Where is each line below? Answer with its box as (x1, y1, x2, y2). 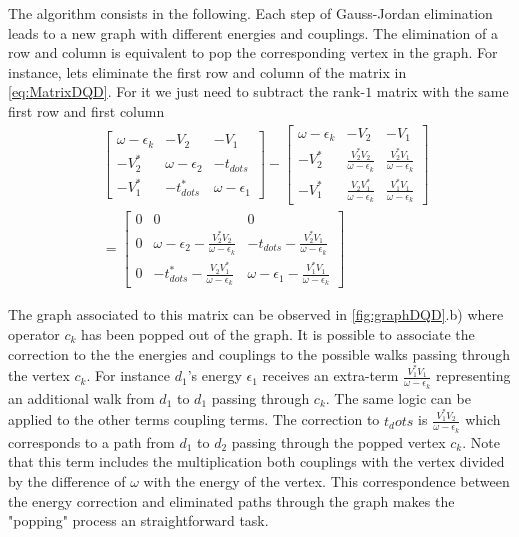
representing (436, 365, 511, 386)
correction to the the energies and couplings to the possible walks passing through (8, 343, 510, 364)
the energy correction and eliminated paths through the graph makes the (8, 490, 455, 511)
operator (8, 323, 60, 344)
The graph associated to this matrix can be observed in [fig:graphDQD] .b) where (8, 304, 504, 325)
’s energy (187, 365, 242, 386)
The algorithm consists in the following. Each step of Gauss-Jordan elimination (8, 3, 493, 23)
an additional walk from (8, 387, 155, 408)
